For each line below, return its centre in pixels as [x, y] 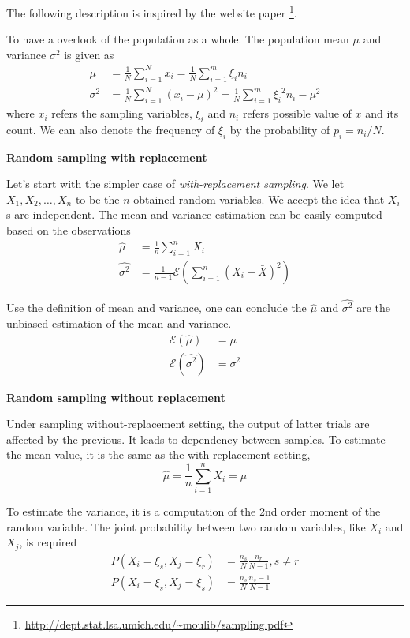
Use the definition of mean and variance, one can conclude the [157, 308]
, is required [48, 542]
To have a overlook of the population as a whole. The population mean [178, 39]
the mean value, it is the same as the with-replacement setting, [158, 454]
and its [382, 113]
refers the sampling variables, [122, 113]
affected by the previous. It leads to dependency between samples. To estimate [196, 439]
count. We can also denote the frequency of [111, 129]
